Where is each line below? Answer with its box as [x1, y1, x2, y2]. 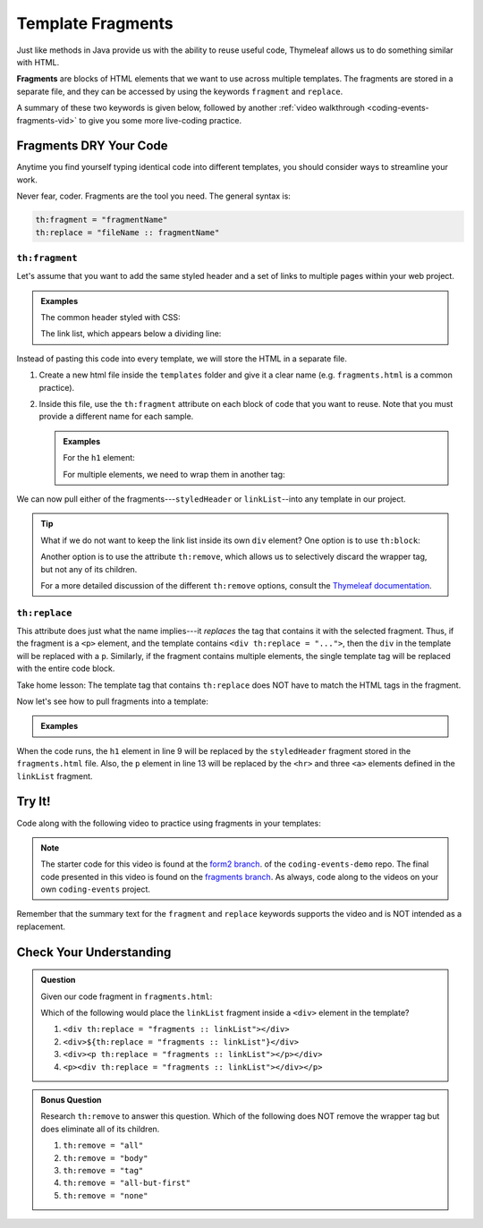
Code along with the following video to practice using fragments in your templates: [16, 817, 321, 828]
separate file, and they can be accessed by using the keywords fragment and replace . [16, 86, 343, 97]
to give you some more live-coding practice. [79, 114, 242, 125]
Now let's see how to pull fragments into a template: [16, 696, 209, 707]
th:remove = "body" [63, 1153, 148, 1163]
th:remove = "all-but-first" [63, 1178, 191, 1189]
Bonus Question [40, 1094, 102, 1105]
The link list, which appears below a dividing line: [40, 328, 222, 339]
